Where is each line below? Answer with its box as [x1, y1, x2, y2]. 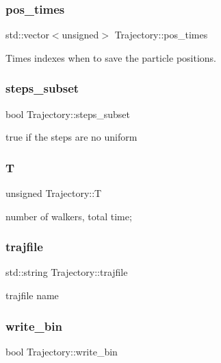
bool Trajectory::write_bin [5, 344, 118, 358]
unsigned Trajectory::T [5, 186, 102, 200]
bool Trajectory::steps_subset [5, 106, 131, 121]
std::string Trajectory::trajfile [5, 265, 128, 279]
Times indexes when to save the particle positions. [5, 50, 216, 65]
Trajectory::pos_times [114, 27, 208, 42]
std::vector [5, 27, 49, 42]
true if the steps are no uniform [5, 130, 138, 144]
